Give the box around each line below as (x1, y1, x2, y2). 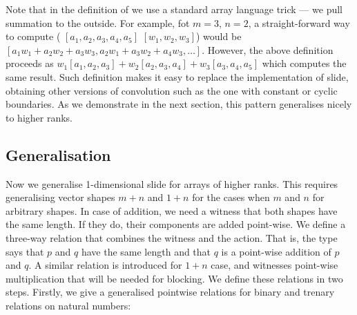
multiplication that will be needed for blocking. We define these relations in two (6, 271, 343, 285)
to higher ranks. (6, 110, 73, 124)
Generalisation (6, 144, 111, 165)
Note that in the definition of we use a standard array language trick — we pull (6, 2, 342, 16)
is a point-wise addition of (221, 244, 331, 258)
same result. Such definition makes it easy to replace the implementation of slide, (6, 69, 349, 84)
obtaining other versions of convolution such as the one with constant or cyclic (6, 83, 338, 97)
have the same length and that (81, 244, 211, 258)
